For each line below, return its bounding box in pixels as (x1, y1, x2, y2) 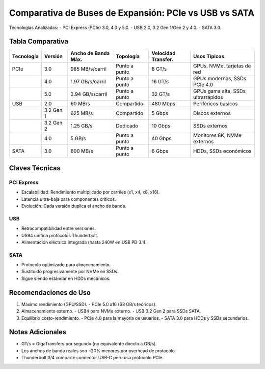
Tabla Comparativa (9, 37, 69, 46)
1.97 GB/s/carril (70, 78, 106, 85)
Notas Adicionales (9, 328, 66, 337)
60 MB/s (70, 100, 90, 107)
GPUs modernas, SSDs (193, 75, 246, 82)
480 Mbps (151, 100, 176, 107)
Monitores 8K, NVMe (193, 132, 241, 139)
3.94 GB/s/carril (70, 91, 107, 98)
